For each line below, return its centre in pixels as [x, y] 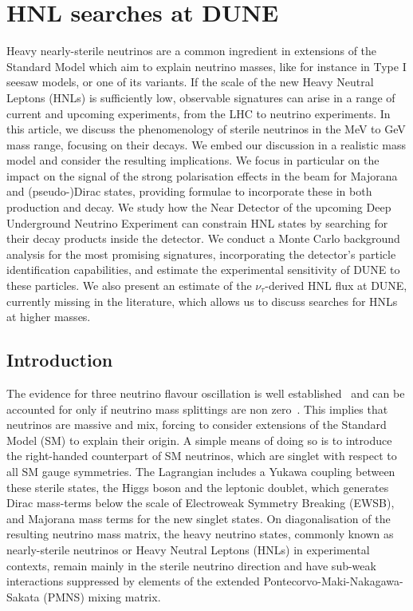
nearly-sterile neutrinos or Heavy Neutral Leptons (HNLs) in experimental [188, 549]
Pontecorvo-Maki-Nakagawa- [333, 581]
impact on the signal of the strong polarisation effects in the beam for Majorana [202, 175]
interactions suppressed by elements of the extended [133, 581]
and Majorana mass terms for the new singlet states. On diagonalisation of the [199, 518]
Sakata [23, 596]
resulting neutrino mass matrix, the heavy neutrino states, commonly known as [200, 534]
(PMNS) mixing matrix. [102, 596]
